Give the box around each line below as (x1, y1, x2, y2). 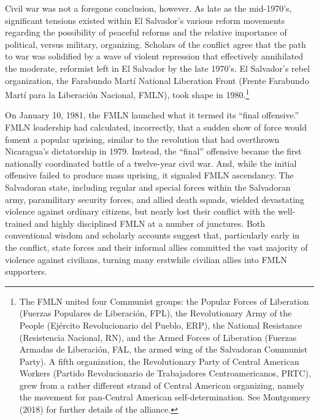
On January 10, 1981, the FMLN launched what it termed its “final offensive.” (5, 109, 299, 121)
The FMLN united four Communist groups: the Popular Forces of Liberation (19, 294, 309, 307)
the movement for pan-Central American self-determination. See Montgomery (19, 391, 311, 403)
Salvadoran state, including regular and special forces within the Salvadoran (5, 180, 291, 193)
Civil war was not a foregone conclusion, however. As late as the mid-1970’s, (5, 2, 292, 14)
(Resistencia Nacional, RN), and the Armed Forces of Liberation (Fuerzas (19, 330, 297, 343)
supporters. (5, 265, 47, 278)
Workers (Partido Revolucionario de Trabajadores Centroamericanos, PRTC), (19, 367, 311, 380)
